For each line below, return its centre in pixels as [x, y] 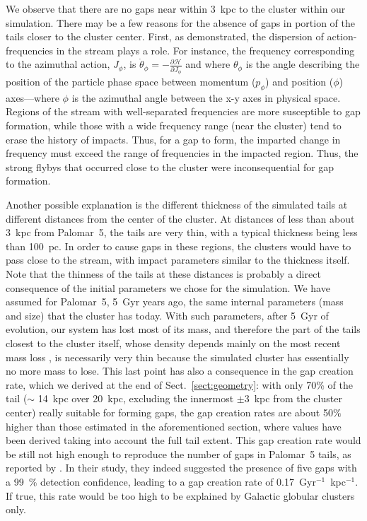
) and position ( [299, 82]
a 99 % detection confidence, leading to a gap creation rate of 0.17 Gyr [161, 481]
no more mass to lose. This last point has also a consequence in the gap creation [180, 371]
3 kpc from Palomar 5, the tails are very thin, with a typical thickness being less [182, 232]
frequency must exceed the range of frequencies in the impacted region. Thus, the [182, 153]
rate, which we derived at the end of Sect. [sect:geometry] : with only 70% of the [179, 384]
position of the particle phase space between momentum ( [131, 82]
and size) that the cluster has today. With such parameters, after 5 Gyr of [167, 315]
